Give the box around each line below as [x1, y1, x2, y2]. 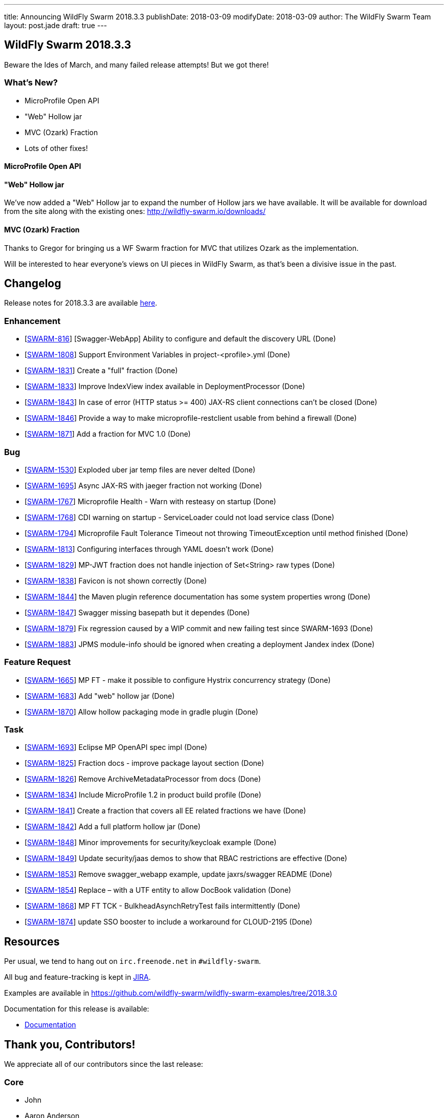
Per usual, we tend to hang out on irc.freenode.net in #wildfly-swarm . [4, 957, 261, 966]
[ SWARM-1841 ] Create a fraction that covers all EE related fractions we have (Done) [25, 806, 306, 815]
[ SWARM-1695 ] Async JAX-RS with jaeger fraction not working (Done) [25, 481, 262, 490]
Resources [4, 935, 60, 948]
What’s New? [4, 77, 58, 88]
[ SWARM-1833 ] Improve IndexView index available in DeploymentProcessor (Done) [25, 382, 305, 391]
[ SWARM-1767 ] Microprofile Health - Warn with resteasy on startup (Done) [25, 497, 276, 506]
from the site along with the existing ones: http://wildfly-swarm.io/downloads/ [4, 207, 266, 216]
